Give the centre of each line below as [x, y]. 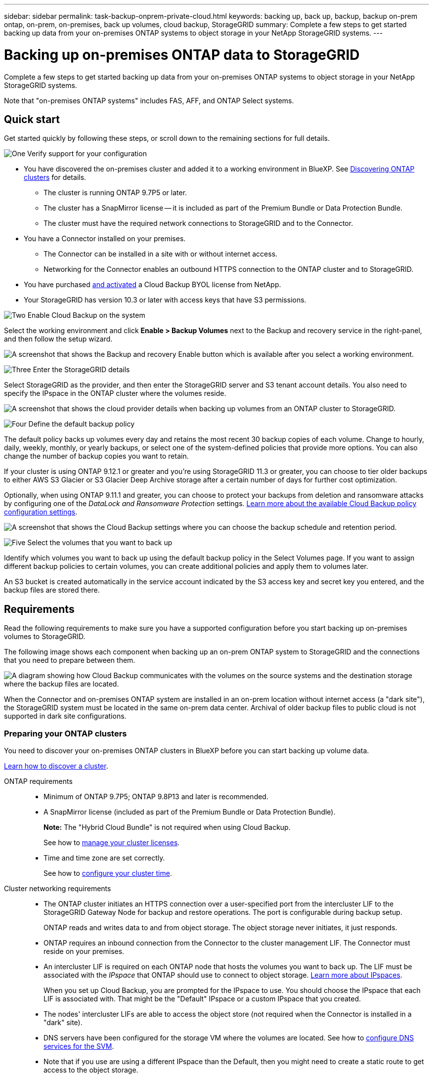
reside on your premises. [84, 951]
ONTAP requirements [38, 781]
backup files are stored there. [52, 590]
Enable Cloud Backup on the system [86, 315]
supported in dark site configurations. [65, 716]
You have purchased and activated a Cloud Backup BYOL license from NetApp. [152, 285]
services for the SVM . [79, 1046]
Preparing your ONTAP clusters [65, 733]
